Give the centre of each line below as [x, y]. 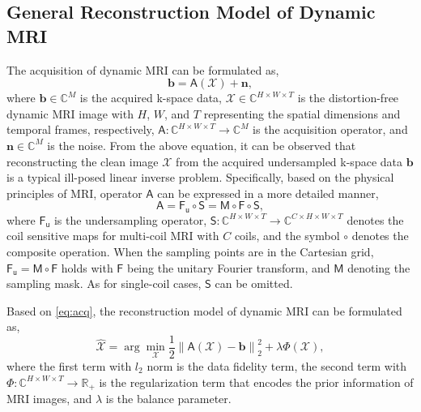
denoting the [379, 267]
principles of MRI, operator [74, 193]
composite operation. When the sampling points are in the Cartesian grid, [190, 251]
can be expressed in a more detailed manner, [268, 193]
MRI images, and [49, 399]
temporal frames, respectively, [81, 129]
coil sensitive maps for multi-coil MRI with [113, 236]
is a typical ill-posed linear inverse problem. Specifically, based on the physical [200, 177]
